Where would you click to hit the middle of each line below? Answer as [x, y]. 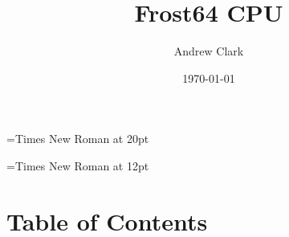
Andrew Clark [209, 51]
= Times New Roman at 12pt [78, 165]
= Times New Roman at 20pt [78, 139]
